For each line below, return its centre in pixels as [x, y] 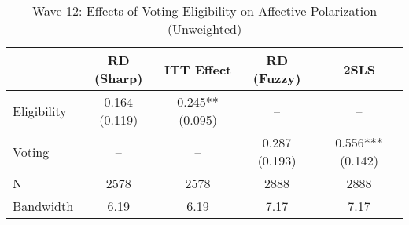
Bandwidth [43, 206]
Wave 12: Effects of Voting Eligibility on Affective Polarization [204, 11]
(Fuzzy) [277, 78]
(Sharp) [118, 78]
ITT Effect [198, 69]
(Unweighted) [204, 29]
